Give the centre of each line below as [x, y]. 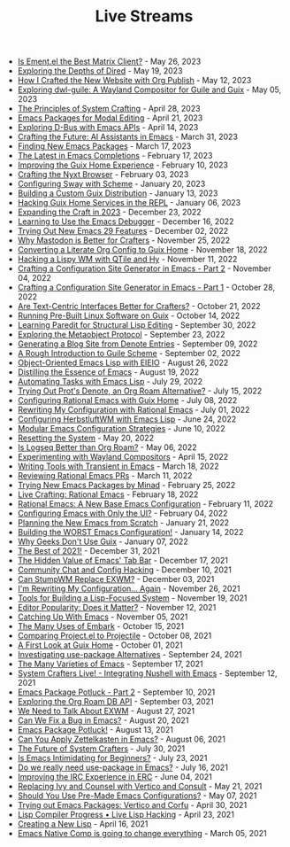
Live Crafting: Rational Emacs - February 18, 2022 [108, 494]
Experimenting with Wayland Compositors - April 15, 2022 [123, 457]
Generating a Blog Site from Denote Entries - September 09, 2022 [137, 344]
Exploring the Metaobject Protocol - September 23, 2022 [121, 335]
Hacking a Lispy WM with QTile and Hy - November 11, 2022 [127, 260]
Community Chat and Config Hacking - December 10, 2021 [124, 570]
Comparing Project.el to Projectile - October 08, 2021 [114, 636]
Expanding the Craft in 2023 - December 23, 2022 [109, 212]
